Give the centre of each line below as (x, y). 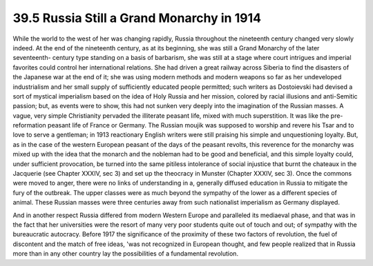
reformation (29, 125)
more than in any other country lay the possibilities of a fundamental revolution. (125, 254)
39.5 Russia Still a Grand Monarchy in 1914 (137, 18)
